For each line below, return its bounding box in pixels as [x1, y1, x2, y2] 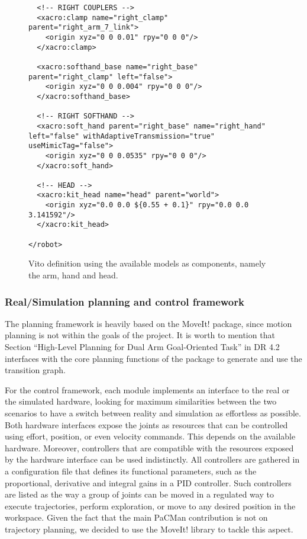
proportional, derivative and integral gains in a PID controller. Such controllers [5, 476, 292, 489]
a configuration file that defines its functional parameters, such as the [5, 464, 257, 477]
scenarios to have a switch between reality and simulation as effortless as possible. [5, 406, 301, 419]
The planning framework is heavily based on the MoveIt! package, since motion [5, 317, 292, 329]
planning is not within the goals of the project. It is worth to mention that [5, 329, 275, 341]
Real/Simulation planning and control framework [5, 294, 244, 309]
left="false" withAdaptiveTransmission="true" [28, 131, 215, 140]
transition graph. [5, 364, 66, 376]
